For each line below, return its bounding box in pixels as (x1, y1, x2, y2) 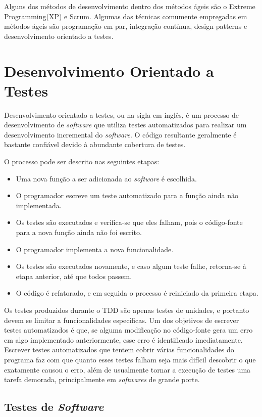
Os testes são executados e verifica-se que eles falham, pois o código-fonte (16, 217, 243, 227)
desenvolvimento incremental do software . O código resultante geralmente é (4, 129, 237, 140)
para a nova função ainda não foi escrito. (16, 227, 142, 238)
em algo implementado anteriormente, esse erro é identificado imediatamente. (4, 334, 243, 345)
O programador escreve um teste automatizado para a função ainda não (16, 190, 238, 201)
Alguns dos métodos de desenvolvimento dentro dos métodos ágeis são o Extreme (4, 1, 255, 11)
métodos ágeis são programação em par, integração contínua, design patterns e (4, 21, 247, 31)
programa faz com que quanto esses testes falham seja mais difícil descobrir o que (4, 354, 256, 364)
